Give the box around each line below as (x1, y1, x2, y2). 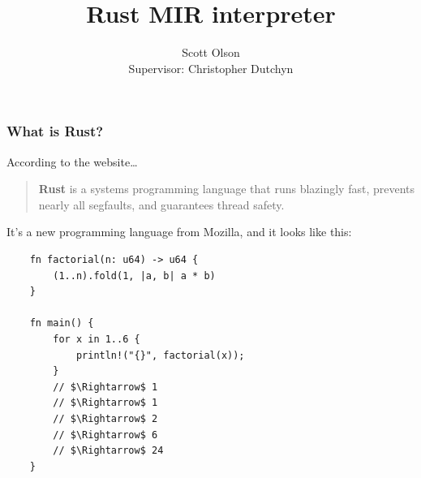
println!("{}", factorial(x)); (75, 349, 245, 361)
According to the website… (6, 153, 138, 170)
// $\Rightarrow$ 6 (53, 428, 158, 441)
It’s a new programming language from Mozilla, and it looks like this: (6, 223, 352, 240)
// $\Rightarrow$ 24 (53, 445, 164, 457)
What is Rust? (6, 121, 104, 141)
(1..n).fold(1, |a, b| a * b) (53, 269, 216, 282)
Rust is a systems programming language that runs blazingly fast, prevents (38, 180, 415, 197)
